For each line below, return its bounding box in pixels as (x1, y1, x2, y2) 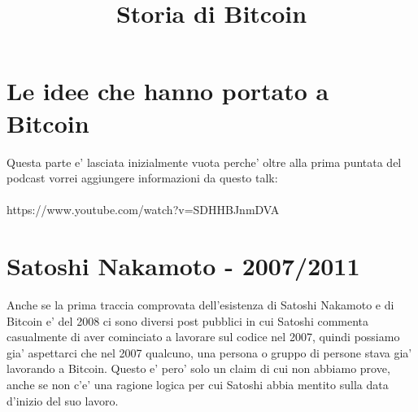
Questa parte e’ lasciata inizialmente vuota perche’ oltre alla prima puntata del (7, 153, 402, 170)
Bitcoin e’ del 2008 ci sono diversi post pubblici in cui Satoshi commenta (7, 312, 369, 329)
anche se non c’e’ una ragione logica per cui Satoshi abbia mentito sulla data (7, 375, 389, 392)
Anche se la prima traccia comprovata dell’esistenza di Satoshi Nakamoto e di (7, 296, 394, 313)
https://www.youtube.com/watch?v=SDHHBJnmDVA (7, 201, 280, 218)
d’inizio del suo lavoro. (7, 392, 119, 409)
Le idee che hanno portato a (7, 74, 329, 107)
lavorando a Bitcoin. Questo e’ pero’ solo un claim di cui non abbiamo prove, (7, 360, 390, 377)
